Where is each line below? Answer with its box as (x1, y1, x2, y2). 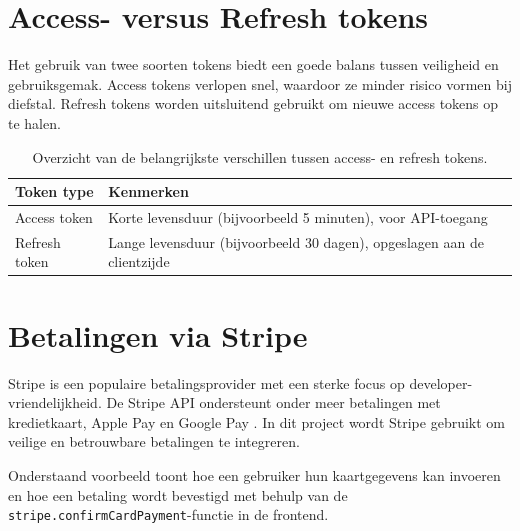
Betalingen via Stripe (8, 314, 308, 355)
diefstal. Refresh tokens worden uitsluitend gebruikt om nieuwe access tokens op (8, 93, 499, 114)
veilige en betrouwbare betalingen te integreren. (8, 431, 300, 452)
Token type (15, 181, 94, 202)
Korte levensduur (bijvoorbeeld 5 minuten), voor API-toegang (108, 206, 488, 227)
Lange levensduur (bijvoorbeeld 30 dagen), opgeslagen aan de (108, 231, 484, 252)
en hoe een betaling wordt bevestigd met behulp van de (8, 484, 348, 505)
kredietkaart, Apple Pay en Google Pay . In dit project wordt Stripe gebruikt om (8, 411, 505, 432)
